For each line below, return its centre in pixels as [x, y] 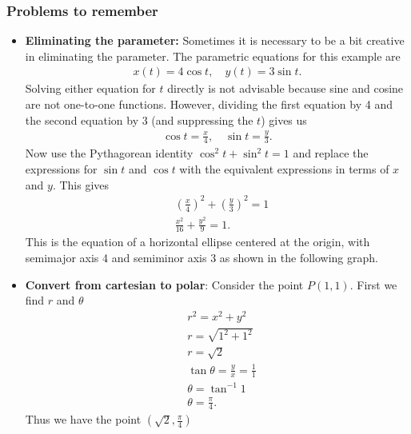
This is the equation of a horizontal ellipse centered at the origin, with [198, 242]
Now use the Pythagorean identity [109, 153]
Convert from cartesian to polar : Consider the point [164, 284]
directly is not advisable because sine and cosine [285, 88]
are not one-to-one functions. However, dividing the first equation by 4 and [209, 104]
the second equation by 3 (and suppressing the [139, 119]
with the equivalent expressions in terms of [284, 168]
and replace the [331, 153]
